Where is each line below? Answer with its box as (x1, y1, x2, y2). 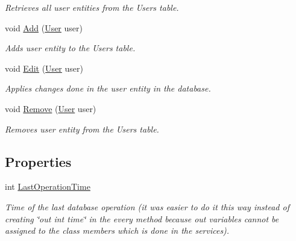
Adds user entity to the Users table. (5, 42, 136, 54)
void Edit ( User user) (5, 61, 83, 74)
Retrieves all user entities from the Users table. (5, 1, 179, 13)
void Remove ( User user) (5, 102, 96, 114)
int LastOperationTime (5, 180, 90, 193)
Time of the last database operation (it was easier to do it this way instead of (5, 200, 289, 213)
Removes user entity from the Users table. (5, 122, 159, 135)
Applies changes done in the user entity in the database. (5, 82, 211, 95)
